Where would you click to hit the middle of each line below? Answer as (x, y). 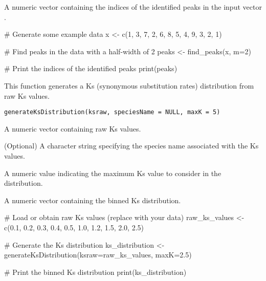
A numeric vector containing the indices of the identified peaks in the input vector (133, 7)
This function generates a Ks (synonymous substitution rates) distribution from (129, 85)
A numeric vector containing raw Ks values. (73, 128)
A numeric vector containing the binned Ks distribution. (93, 200)
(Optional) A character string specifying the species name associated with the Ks (131, 146)
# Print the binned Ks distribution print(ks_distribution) (95, 272)
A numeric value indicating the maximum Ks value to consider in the (113, 173)
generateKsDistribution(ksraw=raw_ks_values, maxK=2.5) (98, 255)
